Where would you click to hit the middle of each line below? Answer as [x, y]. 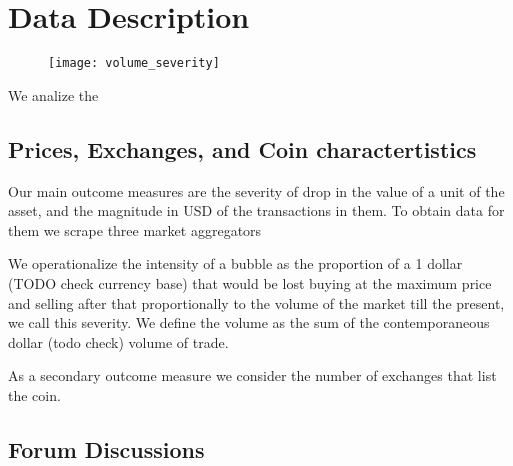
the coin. [34, 394]
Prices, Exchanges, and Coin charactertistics [242, 148]
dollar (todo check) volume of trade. [118, 341]
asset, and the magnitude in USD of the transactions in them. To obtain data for [256, 210]
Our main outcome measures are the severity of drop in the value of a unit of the [256, 190]
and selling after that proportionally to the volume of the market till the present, [256, 302]
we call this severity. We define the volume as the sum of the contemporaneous [249, 322]
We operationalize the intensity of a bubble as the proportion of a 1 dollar [235, 263]
